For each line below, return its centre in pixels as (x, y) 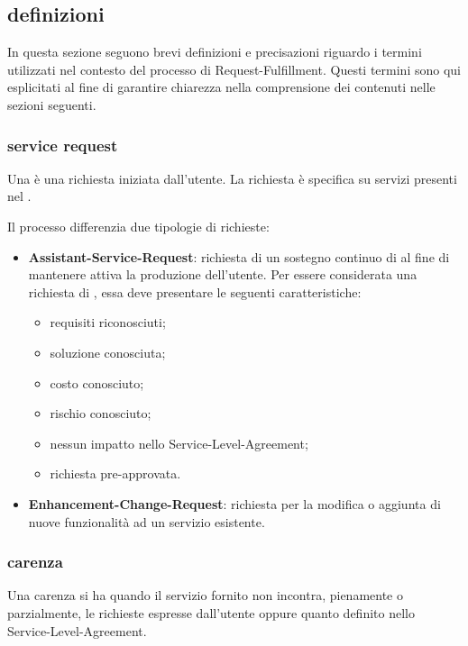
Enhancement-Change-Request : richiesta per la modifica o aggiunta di (234, 503)
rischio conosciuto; (101, 413)
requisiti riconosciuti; (108, 322)
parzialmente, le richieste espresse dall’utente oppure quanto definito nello (211, 612)
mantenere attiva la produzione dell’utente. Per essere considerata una (223, 274)
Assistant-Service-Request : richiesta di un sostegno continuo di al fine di (239, 256)
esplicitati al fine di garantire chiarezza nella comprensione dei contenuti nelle (221, 87)
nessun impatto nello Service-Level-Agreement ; (179, 443)
